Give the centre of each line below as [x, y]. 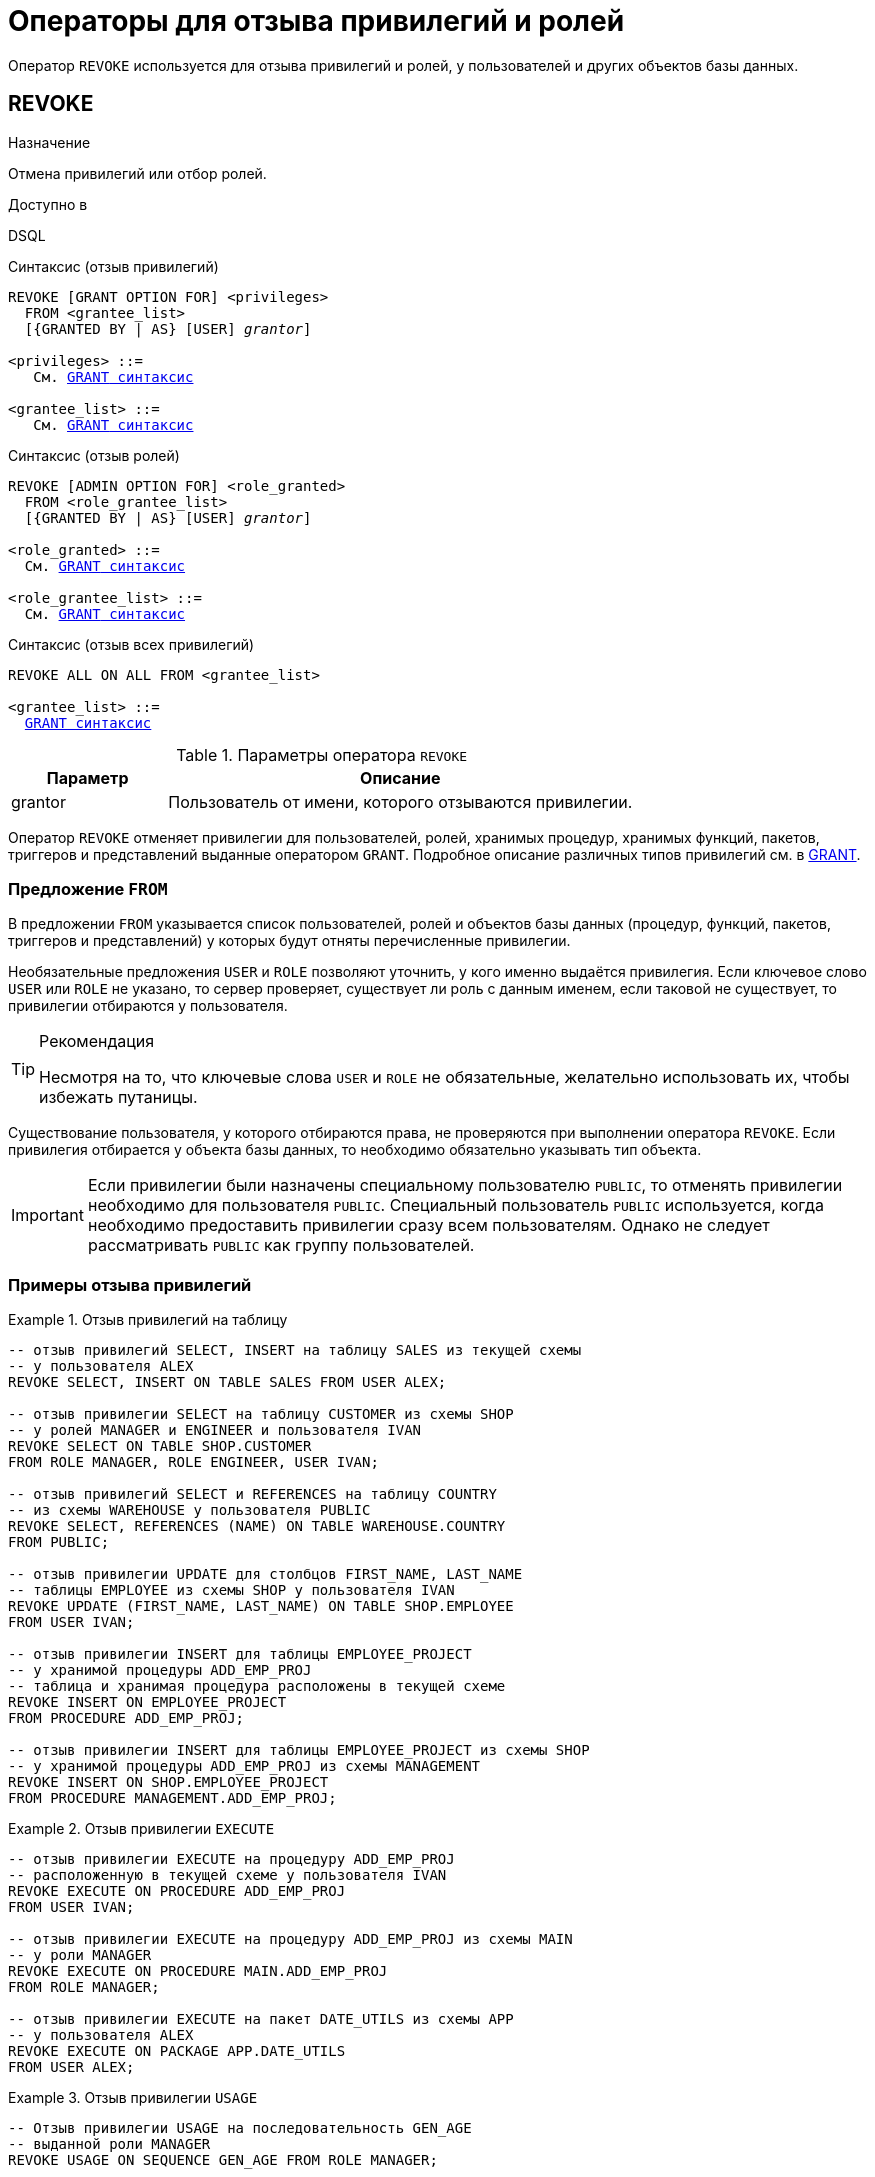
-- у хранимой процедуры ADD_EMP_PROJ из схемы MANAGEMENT [244, 1766]
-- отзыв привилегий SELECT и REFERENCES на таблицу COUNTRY [252, 1494]
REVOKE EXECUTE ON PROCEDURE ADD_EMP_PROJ [177, 1891]
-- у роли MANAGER [80, 1955]
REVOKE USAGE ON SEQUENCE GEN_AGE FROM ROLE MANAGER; [223, 2160]
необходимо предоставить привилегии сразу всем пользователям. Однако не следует [428, 1225]
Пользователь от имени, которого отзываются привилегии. [400, 801]
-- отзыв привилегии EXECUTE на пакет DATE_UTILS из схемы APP [261, 2019]
